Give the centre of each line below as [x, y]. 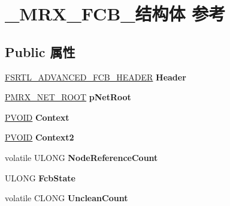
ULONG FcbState [40, 177]
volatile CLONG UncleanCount [66, 198]
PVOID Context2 [40, 137]
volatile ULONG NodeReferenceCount [81, 157]
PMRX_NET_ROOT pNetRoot [68, 97]
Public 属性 [40, 51]
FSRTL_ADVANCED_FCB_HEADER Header [96, 77]
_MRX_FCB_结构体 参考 [115, 14]
